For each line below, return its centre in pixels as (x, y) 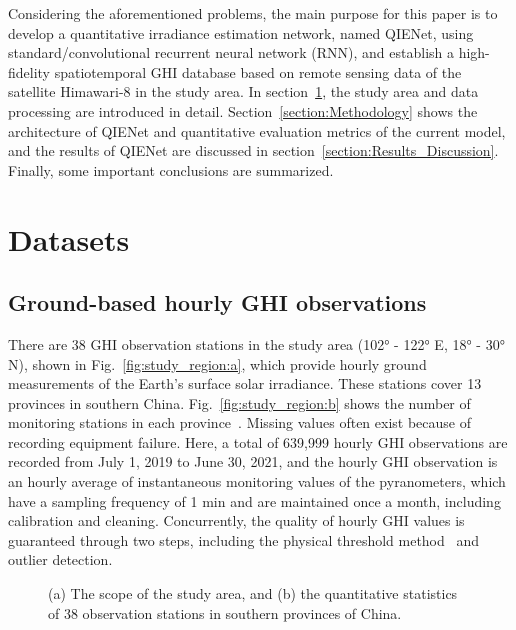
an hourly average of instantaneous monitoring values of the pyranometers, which (257, 481)
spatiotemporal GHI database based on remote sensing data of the (258, 71)
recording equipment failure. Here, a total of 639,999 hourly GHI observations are (258, 441)
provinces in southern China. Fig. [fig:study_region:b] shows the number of (239, 402)
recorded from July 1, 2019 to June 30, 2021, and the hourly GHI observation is (253, 461)
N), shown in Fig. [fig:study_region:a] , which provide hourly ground (217, 363)
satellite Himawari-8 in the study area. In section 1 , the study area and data (243, 91)
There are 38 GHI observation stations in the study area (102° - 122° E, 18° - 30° (256, 343)
